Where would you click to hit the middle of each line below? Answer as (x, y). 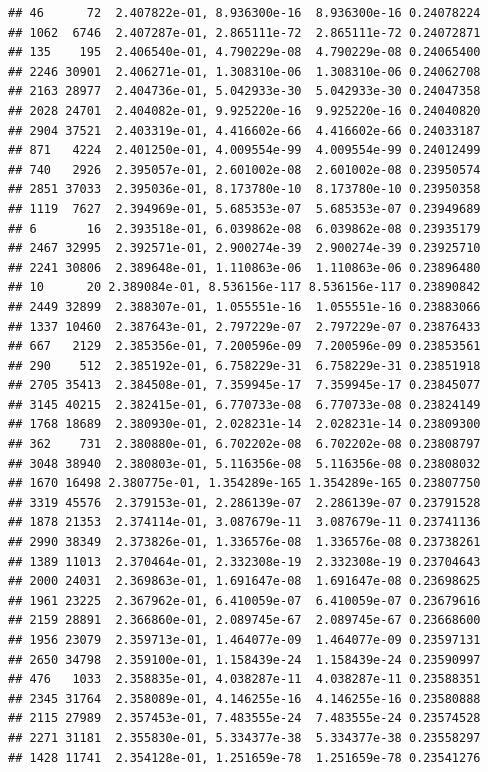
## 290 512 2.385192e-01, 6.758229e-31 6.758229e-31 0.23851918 (244, 365)
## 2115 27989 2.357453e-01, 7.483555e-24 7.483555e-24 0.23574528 (244, 718)
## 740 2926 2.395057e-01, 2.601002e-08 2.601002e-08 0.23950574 (244, 169)
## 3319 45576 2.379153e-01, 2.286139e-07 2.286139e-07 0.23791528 (244, 502)
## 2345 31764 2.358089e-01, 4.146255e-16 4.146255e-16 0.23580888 (244, 698)
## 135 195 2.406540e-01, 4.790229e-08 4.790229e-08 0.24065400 (244, 52)
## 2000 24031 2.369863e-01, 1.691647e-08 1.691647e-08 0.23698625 (244, 581)
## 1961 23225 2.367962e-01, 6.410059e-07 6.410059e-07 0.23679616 (244, 600)
